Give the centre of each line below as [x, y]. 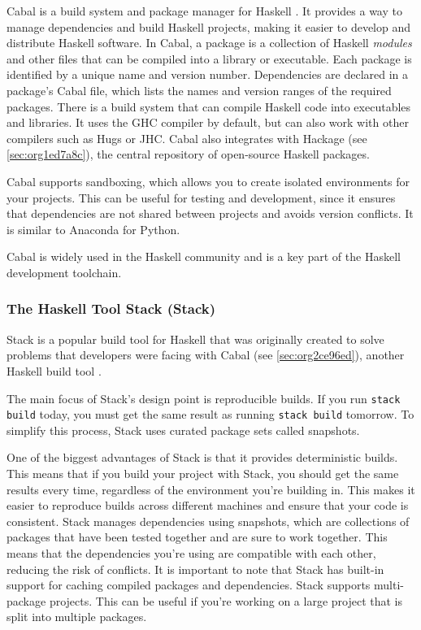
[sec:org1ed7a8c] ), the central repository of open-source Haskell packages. [188, 154]
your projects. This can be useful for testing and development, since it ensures [201, 197]
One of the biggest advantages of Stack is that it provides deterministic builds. [202, 457]
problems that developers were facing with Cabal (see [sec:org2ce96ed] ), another [206, 355]
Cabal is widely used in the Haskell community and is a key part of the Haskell [204, 256]
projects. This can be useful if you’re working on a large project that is [226, 600]
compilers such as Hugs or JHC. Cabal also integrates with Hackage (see [187, 138]
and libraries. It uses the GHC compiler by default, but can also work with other [208, 122]
